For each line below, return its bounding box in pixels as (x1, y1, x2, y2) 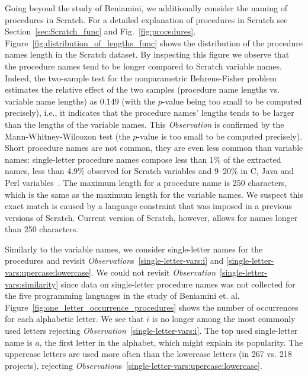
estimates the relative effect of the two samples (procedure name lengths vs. (5, 83, 280, 96)
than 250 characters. (5, 223, 79, 235)
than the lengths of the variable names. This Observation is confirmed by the (5, 118, 284, 130)
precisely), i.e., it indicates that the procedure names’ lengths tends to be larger (5, 106, 294, 119)
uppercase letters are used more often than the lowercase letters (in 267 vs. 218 (5, 347, 292, 360)
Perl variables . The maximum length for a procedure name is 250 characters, (5, 176, 287, 188)
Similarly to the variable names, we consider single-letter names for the (5, 242, 263, 255)
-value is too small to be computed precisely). (137, 129, 303, 142)
